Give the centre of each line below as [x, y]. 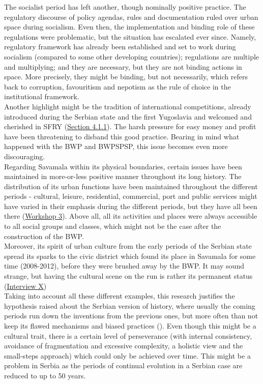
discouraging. [25, 156]
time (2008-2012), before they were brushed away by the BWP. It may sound [124, 266]
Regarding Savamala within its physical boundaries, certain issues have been [123, 166]
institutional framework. [42, 96]
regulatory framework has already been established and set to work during [120, 47]
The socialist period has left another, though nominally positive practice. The [125, 7]
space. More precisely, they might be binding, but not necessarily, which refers [126, 77]
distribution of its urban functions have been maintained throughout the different [131, 186]
